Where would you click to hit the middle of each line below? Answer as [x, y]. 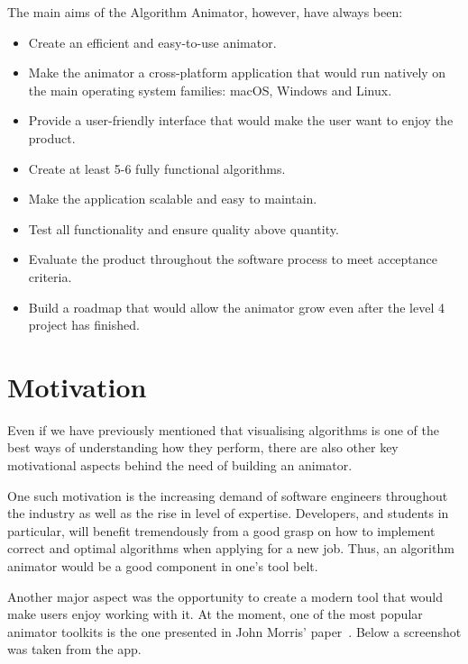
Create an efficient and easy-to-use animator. [152, 42]
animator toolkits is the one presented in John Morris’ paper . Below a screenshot [234, 631]
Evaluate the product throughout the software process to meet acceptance [233, 259]
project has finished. [84, 325]
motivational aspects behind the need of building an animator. [180, 465]
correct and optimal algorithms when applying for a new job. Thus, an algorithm [231, 548]
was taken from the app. [74, 649]
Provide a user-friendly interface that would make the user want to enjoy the [241, 120]
